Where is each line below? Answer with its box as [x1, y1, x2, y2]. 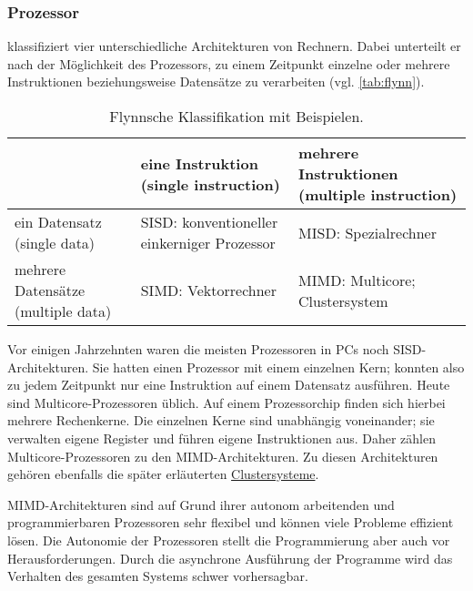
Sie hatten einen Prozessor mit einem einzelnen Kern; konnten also [92, 357, 465, 376]
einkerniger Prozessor [140, 232, 276, 253]
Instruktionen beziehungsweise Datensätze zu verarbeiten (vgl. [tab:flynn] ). [7, 72, 425, 91]
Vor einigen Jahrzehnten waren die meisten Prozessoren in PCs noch [7, 340, 389, 358]
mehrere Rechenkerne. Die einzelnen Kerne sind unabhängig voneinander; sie [7, 411, 435, 430]
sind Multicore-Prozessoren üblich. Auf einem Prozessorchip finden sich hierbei [7, 392, 446, 412]
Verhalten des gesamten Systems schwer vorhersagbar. [7, 566, 308, 586]
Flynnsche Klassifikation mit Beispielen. [109, 106, 364, 127]
